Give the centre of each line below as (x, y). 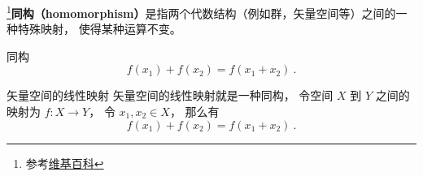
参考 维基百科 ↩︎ (65, 163)
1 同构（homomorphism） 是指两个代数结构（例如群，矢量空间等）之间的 (201, 12)
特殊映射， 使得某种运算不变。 (99, 29)
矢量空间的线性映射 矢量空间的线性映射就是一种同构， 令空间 (170, 95)
